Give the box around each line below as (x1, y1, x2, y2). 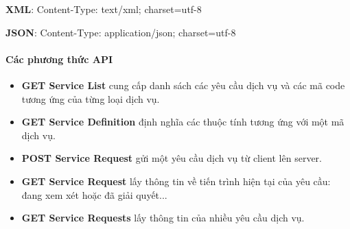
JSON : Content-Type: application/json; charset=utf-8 (5, 25, 236, 39)
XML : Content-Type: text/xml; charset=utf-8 (5, 2, 202, 16)
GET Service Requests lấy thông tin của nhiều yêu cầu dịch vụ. (21, 210, 305, 225)
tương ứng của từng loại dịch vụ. (21, 91, 160, 106)
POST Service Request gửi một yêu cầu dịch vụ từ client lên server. (21, 151, 322, 165)
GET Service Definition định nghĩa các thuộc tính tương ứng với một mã (21, 114, 345, 129)
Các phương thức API (5, 51, 113, 66)
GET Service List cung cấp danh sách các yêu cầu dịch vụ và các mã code (21, 77, 345, 92)
